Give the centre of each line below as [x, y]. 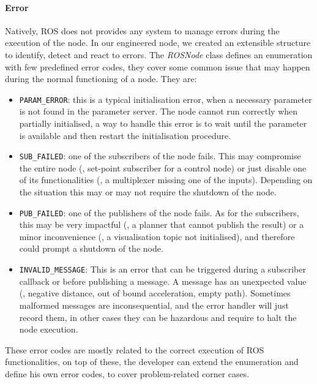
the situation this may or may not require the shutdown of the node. [148, 192]
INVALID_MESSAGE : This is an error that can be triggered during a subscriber [162, 269]
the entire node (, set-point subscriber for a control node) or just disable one [163, 168]
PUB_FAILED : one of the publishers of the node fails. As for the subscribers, [159, 212]
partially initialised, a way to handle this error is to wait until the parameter [163, 123]
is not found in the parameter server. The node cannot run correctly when [158, 111]
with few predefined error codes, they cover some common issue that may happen [158, 66]
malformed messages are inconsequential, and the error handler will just [154, 305]
